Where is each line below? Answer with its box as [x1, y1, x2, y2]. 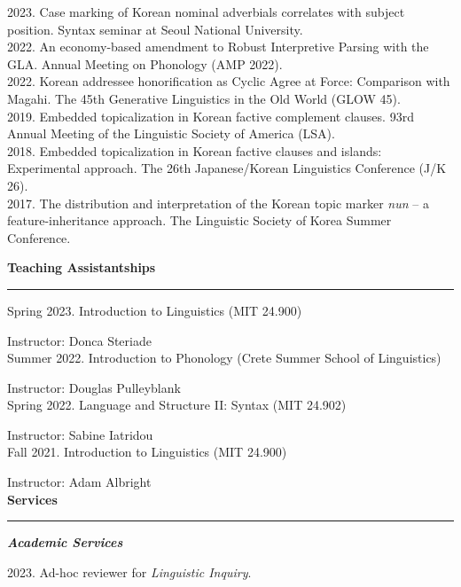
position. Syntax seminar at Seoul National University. [7, 20, 303, 38]
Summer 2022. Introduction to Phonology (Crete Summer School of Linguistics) [7, 348, 441, 367]
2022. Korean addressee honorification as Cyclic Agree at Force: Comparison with [7, 72, 450, 90]
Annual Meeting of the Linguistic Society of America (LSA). [7, 124, 335, 143]
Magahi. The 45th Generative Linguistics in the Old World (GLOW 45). [7, 89, 401, 107]
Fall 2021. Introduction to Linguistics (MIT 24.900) [7, 442, 287, 461]
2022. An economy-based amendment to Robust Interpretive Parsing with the [7, 37, 429, 56]
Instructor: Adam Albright [7, 473, 152, 491]
